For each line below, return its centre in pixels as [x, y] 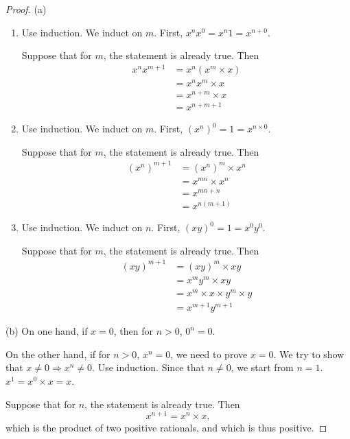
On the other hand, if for [58, 354]
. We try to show [309, 354]
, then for [133, 331]
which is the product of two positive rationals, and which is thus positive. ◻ [166, 428]
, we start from [262, 367]
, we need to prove [209, 354]
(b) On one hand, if [47, 331]
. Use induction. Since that [148, 367]
